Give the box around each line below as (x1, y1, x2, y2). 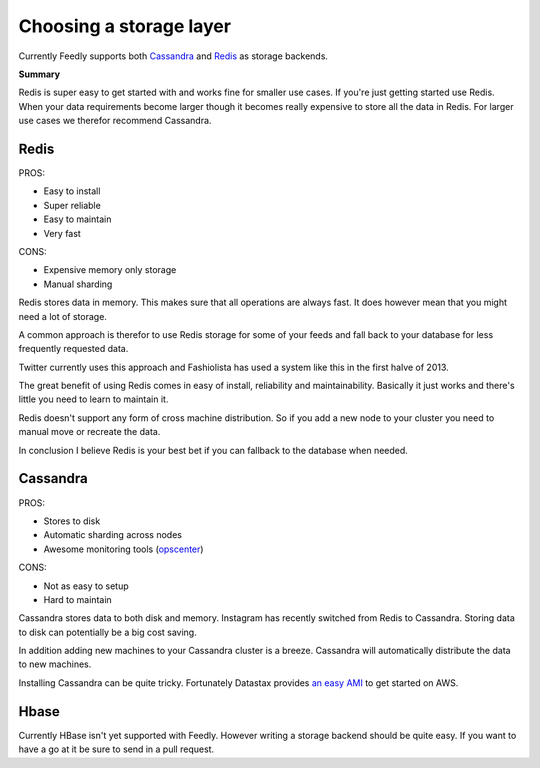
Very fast (43, 227, 82, 239)
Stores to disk (43, 515, 101, 527)
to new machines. (18, 658, 92, 670)
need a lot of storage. (18, 310, 107, 322)
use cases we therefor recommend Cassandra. (18, 115, 212, 127)
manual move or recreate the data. (18, 426, 161, 438)
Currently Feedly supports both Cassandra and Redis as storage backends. (18, 50, 329, 62)
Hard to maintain (43, 593, 112, 605)
